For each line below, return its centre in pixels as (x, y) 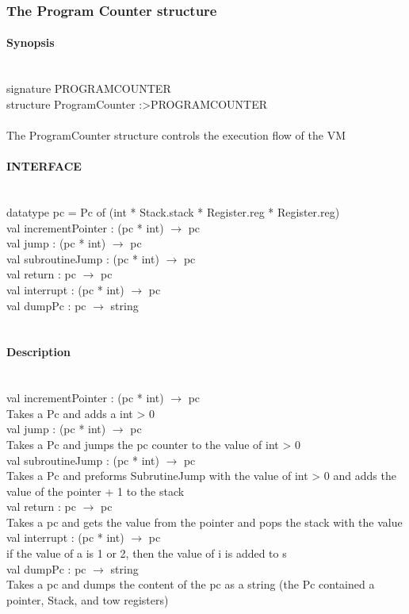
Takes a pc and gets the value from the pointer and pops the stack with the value (204, 522)
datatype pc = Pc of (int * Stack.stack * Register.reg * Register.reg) (173, 212)
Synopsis (31, 42)
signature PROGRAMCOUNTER (89, 88)
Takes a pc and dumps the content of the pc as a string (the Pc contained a (191, 584)
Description (39, 352)
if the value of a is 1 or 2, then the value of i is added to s (147, 553)
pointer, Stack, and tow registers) (88, 599)
